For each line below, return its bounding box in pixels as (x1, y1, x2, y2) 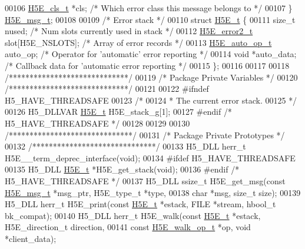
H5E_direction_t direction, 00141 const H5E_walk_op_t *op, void (5, 221, 251, 233)
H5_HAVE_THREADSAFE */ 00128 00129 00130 (5, 117, 190, 129)
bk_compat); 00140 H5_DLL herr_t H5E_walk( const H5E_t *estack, (5, 209, 261, 221)
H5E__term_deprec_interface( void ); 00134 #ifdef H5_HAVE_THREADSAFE (5, 151, 296, 164)
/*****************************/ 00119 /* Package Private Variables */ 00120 (5, 71, 298, 83)
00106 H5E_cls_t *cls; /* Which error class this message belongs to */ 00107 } (5, 2, 293, 14)
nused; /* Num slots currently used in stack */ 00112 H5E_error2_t (5, 25, 253, 37)
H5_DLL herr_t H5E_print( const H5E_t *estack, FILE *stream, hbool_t (5, 198, 276, 210)
